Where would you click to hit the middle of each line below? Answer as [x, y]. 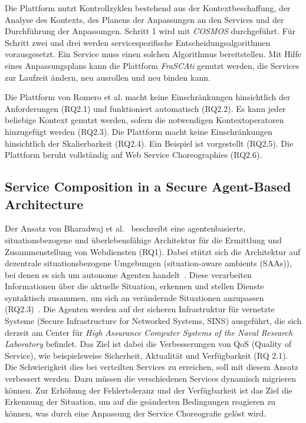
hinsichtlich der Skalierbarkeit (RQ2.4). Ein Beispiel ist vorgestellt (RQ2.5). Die [149, 143]
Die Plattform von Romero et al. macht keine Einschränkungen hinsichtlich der [148, 97]
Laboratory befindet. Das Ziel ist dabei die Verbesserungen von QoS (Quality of [148, 344]
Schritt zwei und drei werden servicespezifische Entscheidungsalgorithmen [138, 42]
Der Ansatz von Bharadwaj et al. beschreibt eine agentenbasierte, [125, 228]
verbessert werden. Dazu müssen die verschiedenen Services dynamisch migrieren [151, 379]
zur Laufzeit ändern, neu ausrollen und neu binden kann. [108, 77]
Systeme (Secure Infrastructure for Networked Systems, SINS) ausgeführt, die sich [153, 321]
